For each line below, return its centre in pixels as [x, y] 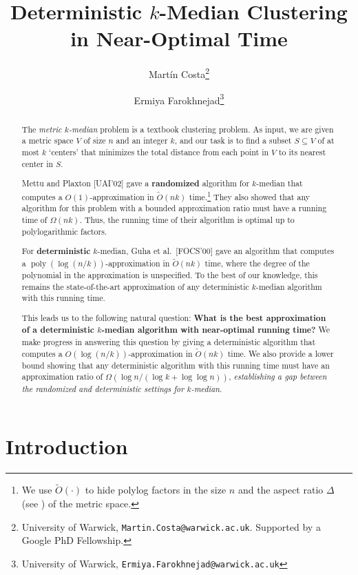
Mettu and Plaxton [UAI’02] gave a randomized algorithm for [136, 184]
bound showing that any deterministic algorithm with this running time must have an [176, 365]
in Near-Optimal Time [179, 38]
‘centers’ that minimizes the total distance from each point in [159, 152]
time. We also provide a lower [281, 353]
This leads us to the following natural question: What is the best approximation [174, 318]
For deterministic [56, 251]
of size [95, 140]
